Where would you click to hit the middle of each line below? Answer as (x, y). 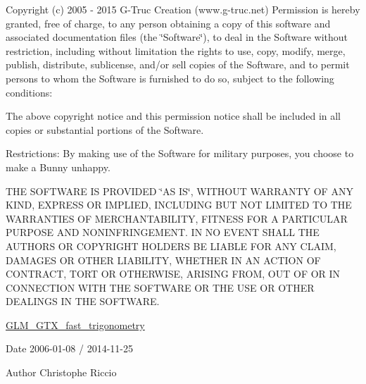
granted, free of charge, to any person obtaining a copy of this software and (168, 23)
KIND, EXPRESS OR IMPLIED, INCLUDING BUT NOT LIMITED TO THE (179, 205)
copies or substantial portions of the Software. (105, 129)
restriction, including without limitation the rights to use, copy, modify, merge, (176, 50)
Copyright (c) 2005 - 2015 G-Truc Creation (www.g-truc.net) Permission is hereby (183, 9)
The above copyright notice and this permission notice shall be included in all (173, 116)
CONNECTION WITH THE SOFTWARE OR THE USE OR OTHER (160, 287)
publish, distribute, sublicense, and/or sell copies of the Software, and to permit (178, 64)
